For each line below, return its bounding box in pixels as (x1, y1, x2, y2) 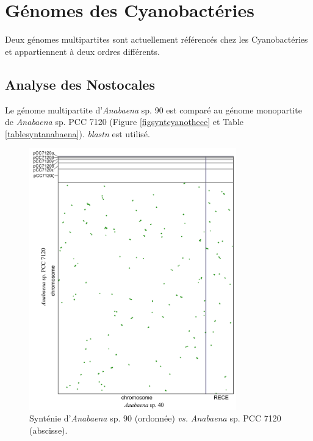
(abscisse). (29, 423, 68, 436)
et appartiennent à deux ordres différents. (5, 45, 160, 57)
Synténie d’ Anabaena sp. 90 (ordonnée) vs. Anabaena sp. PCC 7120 (29, 412, 281, 425)
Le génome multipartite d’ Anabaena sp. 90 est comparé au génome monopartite (5, 103, 302, 116)
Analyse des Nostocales (5, 74, 155, 93)
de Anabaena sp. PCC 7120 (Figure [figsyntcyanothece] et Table (5, 115, 243, 128)
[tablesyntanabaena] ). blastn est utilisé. (5, 127, 150, 140)
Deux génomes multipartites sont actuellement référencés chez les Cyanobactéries (5, 33, 308, 46)
